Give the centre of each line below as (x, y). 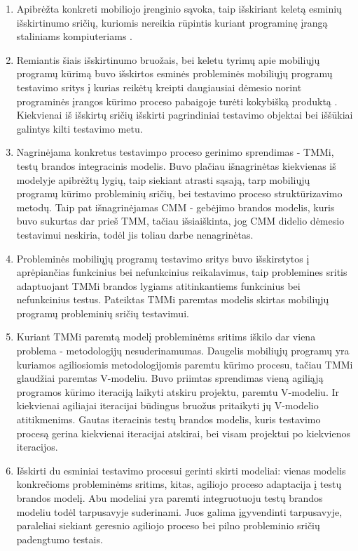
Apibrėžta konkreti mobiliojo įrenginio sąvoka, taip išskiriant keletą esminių (179, 8)
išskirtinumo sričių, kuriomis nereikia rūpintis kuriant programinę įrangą (172, 22)
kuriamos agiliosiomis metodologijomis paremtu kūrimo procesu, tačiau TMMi (185, 364)
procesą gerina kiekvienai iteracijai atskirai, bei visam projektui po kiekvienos (183, 433)
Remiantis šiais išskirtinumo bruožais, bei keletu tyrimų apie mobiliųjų (168, 59)
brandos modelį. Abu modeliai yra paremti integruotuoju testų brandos (170, 498)
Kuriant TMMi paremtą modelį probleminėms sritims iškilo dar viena (166, 337)
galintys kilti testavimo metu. (80, 128)
